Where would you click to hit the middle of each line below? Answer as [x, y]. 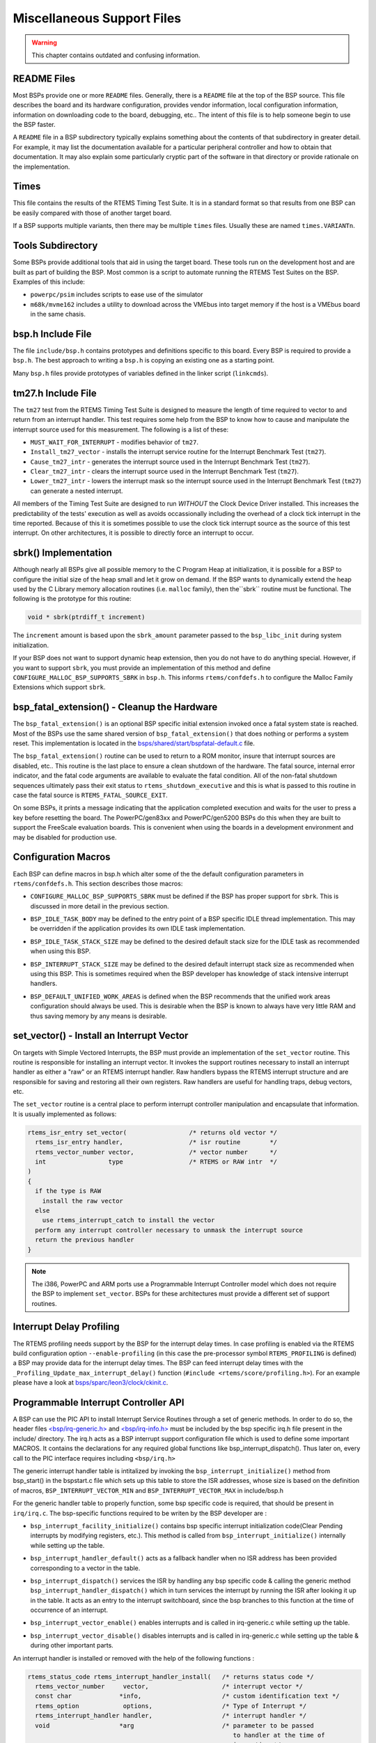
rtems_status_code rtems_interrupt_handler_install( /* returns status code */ [171, 1676]
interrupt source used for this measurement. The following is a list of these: [121, 429]
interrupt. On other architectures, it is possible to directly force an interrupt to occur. [133, 533]
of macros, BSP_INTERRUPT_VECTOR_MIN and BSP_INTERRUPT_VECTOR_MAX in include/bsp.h [148, 1490]
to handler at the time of [279, 1735]
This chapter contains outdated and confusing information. [116, 55]
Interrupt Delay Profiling [66, 1327]
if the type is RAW [68, 1191]
